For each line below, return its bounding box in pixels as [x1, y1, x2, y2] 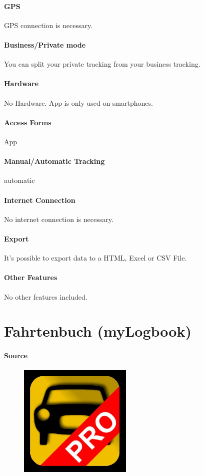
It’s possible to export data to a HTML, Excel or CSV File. [4, 253, 187, 263]
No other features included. [4, 291, 87, 302]
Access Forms [4, 117, 51, 127]
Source [4, 350, 28, 361]
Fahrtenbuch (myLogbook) [4, 321, 191, 341]
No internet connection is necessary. [4, 213, 113, 224]
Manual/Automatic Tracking [4, 156, 105, 166]
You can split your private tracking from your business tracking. [4, 59, 200, 69]
